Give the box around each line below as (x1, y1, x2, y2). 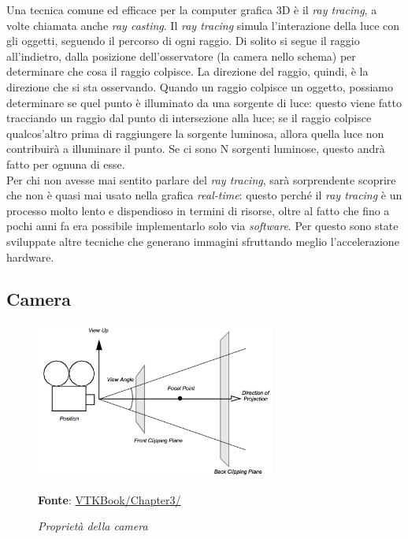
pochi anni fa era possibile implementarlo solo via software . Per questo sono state (6, 217, 399, 234)
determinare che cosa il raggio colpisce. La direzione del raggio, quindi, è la (6, 63, 369, 80)
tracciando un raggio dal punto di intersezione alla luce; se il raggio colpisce (6, 110, 372, 126)
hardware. (6, 248, 54, 265)
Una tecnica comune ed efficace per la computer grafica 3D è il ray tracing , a (6, 2, 377, 17)
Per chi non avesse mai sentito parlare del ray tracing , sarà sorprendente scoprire (6, 171, 396, 188)
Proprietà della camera (38, 518, 148, 534)
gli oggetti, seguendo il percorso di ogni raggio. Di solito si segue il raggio (6, 32, 360, 49)
